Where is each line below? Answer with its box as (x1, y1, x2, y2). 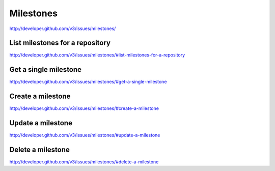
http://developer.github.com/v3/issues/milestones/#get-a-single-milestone (9, 79, 167, 85)
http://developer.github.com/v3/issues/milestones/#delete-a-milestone (9, 159, 159, 165)
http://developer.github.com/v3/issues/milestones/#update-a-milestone (9, 132, 160, 138)
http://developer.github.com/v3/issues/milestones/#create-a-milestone (9, 105, 159, 111)
